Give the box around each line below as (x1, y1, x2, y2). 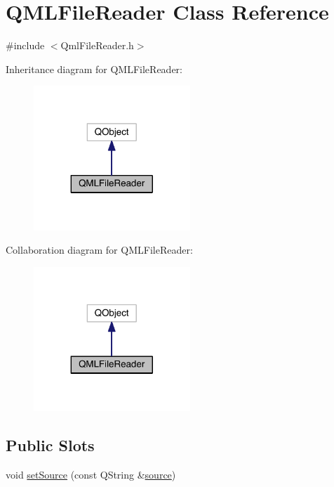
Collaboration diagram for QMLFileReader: (6, 242, 193, 257)
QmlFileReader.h (60, 38, 134, 53)
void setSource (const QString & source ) (6, 467, 176, 482)
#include (6, 38, 45, 53)
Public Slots (6, 434, 95, 456)
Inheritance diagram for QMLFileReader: (6, 61, 182, 76)
